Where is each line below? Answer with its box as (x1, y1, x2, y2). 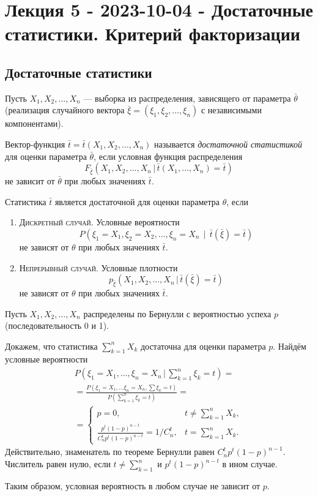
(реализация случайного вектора (5, 103, 125, 116)
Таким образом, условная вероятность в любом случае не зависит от (5, 479, 261, 492)
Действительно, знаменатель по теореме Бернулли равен (5, 445, 215, 458)
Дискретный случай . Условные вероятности (19, 216, 180, 228)
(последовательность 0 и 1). (5, 319, 109, 332)
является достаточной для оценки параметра (54, 195, 220, 208)
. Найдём (273, 339, 306, 352)
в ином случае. (222, 457, 278, 470)
